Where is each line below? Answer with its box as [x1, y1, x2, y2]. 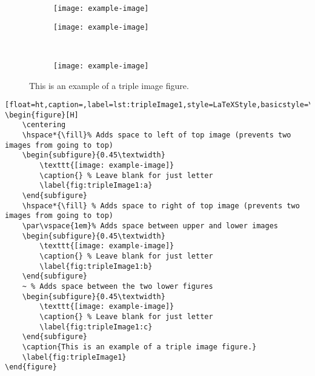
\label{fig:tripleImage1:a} [39, 181, 153, 190]
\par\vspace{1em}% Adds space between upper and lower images [22, 222, 279, 231]
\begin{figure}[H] [5, 110, 79, 119]
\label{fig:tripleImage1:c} [39, 322, 153, 331]
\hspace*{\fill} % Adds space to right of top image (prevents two [22, 201, 300, 210]
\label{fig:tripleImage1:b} [39, 262, 153, 271]
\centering [22, 120, 66, 130]
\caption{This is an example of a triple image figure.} [22, 342, 257, 351]
